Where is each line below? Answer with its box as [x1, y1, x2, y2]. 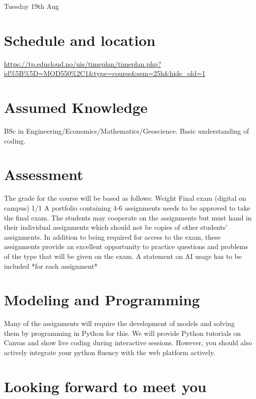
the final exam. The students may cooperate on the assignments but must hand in [4, 212, 252, 222]
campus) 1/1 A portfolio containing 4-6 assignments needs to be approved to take [4, 202, 251, 213]
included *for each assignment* [4, 260, 98, 271]
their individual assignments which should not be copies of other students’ [4, 222, 228, 232]
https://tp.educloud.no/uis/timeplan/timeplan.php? [4, 58, 161, 69]
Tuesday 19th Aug [4, 1, 59, 11]
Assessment [4, 164, 84, 184]
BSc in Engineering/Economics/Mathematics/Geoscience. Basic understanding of [4, 126, 249, 136]
